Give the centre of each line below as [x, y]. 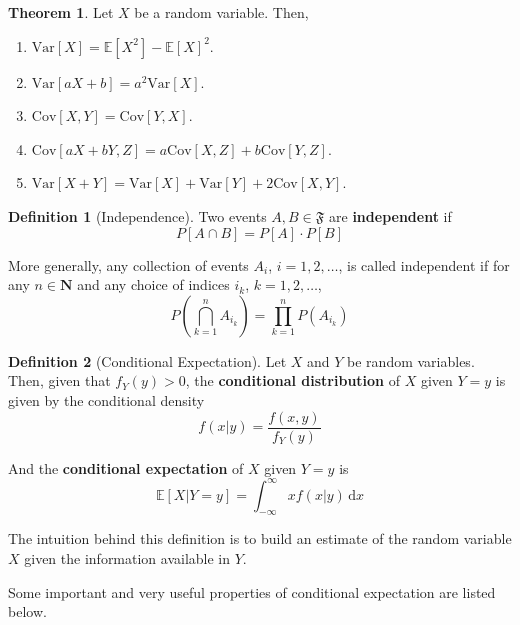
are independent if [390, 215]
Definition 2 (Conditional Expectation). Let [147, 360]
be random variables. [411, 360]
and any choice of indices [153, 284]
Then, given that [59, 380]
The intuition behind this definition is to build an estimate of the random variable [260, 538]
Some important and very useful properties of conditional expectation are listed [252, 591]
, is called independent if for [424, 264]
